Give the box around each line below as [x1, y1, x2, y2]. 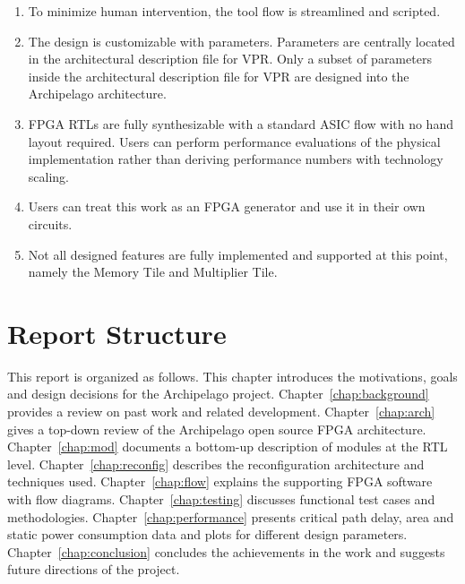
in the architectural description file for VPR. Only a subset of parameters [28, 49, 432, 68]
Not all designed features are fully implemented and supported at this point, [28, 245, 448, 263]
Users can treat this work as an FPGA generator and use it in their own [28, 197, 426, 216]
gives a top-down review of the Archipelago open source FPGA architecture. [7, 419, 426, 438]
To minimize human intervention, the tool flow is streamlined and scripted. [28, 2, 441, 20]
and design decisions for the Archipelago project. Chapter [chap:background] [7, 384, 429, 403]
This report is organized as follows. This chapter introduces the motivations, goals [7, 366, 458, 385]
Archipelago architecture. [28, 84, 167, 103]
